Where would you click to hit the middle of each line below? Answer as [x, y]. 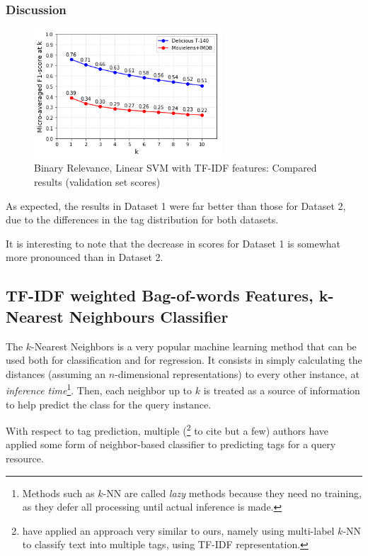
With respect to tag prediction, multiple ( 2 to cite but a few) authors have [167, 429]
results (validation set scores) [97, 181]
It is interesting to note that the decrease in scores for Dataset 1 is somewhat [173, 243]
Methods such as [58, 493]
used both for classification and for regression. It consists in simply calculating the [184, 360]
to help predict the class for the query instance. [109, 404]
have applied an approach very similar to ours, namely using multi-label [178, 530]
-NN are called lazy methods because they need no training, [232, 493]
